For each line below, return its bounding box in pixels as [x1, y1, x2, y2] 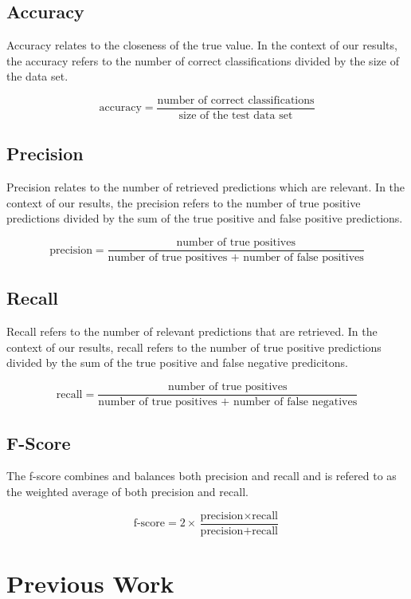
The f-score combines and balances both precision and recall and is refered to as [6, 467, 397, 484]
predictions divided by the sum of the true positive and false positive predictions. [6, 210, 403, 227]
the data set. [6, 68, 68, 85]
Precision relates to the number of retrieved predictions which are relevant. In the [6, 179, 405, 195]
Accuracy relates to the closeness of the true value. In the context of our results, [6, 37, 397, 53]
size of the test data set [178, 110, 293, 122]
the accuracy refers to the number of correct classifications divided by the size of [6, 52, 399, 69]
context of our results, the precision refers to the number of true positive [6, 194, 361, 211]
